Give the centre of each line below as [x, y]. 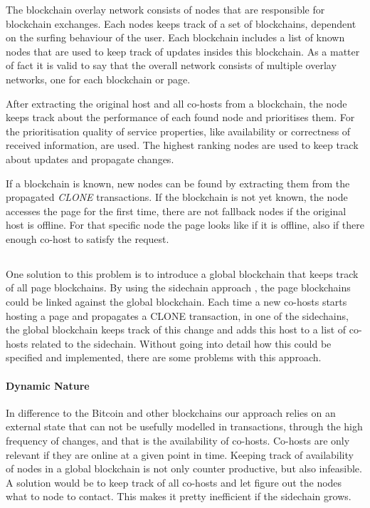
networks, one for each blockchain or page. [98, 79]
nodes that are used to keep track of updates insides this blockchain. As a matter [183, 51]
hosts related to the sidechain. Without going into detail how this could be [169, 343]
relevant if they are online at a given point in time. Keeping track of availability [180, 454]
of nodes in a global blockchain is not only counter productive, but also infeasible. [184, 468]
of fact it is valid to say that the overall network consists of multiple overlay [171, 65]
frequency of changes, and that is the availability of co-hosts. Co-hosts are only [178, 441]
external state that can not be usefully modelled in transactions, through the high [184, 426]
